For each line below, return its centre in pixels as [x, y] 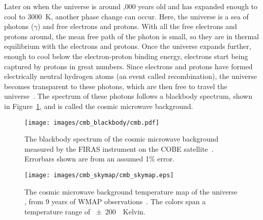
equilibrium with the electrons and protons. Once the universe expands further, [128, 46]
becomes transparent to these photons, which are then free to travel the [116, 86]
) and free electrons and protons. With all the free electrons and [137, 26]
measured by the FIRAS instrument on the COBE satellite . [119, 148]
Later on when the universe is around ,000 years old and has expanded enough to [131, 6]
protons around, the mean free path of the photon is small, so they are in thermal [132, 36]
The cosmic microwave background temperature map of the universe [131, 191]
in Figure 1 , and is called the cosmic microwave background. [99, 106]
